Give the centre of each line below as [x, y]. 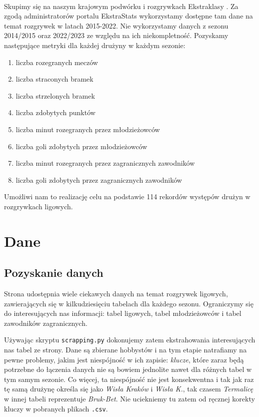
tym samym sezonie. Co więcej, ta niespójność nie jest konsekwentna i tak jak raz [129, 379]
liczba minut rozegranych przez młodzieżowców [88, 129]
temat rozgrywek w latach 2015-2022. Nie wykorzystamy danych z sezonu [116, 25]
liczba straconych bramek [54, 79]
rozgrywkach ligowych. [38, 206]
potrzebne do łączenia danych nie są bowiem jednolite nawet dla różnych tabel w [128, 369]
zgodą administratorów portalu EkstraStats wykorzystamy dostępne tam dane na [128, 16]
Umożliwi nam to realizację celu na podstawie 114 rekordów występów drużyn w [127, 196]
